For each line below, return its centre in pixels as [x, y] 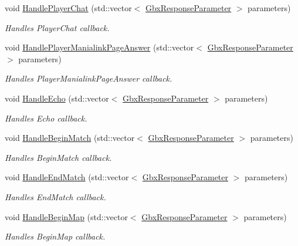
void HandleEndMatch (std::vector [67, 177]
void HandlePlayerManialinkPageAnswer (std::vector [99, 47]
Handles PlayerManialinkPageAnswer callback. [89, 78]
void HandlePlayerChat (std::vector [68, 8]
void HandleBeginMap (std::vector [66, 216]
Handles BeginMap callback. [55, 236]
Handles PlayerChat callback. [57, 27]
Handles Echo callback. [46, 118]
